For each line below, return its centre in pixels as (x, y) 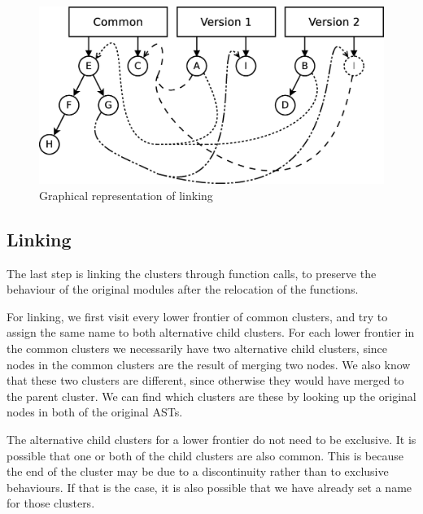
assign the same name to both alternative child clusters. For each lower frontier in (211, 332)
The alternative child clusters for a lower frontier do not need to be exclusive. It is (211, 439)
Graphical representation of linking (126, 195)
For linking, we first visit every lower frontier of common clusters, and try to (197, 316)
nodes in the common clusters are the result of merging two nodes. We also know (209, 364)
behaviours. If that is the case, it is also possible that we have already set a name (209, 487)
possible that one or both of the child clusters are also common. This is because (205, 455)
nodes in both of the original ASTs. (95, 412)
